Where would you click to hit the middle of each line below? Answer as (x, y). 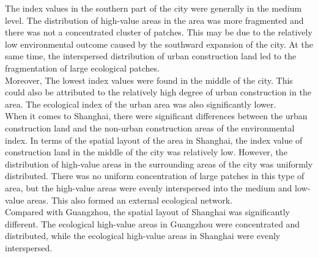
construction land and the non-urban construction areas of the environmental (150, 127)
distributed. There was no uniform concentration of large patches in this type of (155, 176)
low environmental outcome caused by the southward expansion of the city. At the (159, 44)
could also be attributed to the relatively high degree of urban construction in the (158, 92)
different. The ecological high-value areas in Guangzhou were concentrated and (153, 223)
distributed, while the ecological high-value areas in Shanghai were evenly (143, 236)
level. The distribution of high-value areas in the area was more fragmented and (154, 20)
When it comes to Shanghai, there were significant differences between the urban (156, 116)
